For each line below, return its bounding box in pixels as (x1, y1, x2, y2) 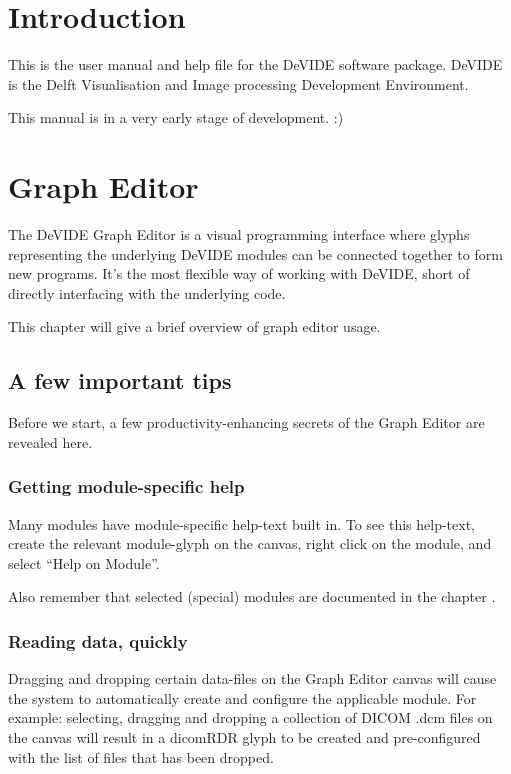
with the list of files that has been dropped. (8, 746, 274, 767)
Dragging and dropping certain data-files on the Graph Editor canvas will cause (8, 668, 497, 689)
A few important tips (8, 365, 232, 396)
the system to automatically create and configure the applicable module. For (8, 687, 477, 708)
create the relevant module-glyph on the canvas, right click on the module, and (8, 533, 492, 554)
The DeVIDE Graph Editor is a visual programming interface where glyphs (8, 224, 470, 245)
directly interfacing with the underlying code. (8, 282, 286, 303)
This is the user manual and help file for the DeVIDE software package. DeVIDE (8, 54, 503, 75)
